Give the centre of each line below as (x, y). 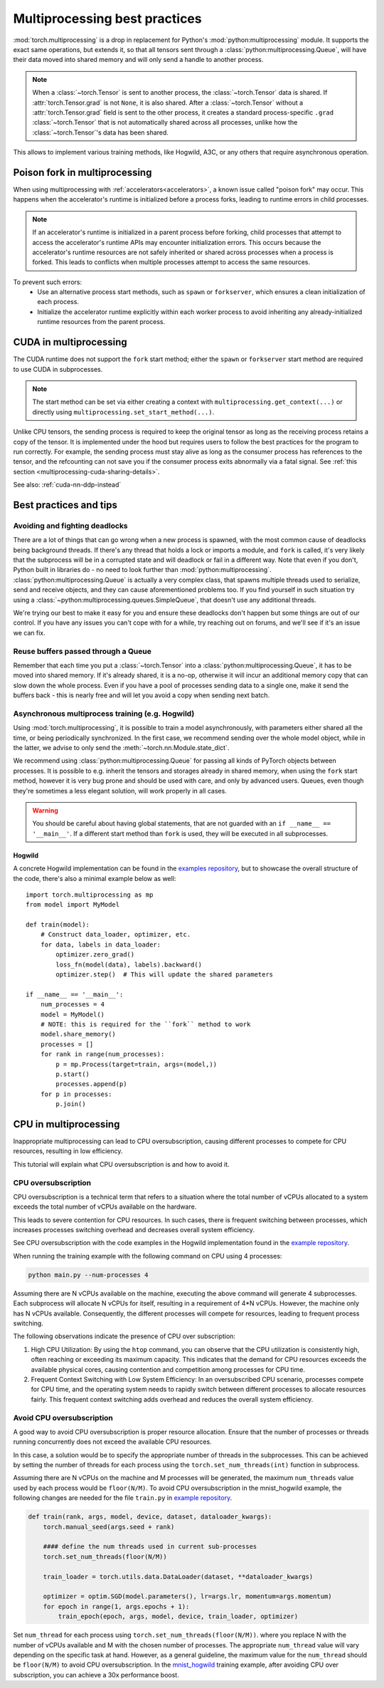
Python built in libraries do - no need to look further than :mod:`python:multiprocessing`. (142, 570)
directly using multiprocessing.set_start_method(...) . (123, 412)
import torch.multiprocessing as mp (90, 895)
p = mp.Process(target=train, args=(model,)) (136, 1064)
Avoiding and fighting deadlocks (70, 526)
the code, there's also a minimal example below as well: (95, 878)
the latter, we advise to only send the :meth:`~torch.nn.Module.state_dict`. (121, 747)
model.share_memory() (78, 1034)
